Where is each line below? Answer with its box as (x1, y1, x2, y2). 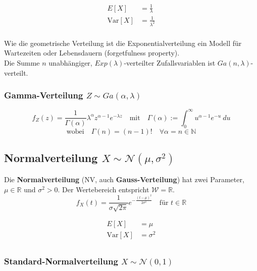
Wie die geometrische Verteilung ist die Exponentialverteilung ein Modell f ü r (4, 37, 242, 48)
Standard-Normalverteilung (4, 254, 118, 267)
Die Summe (4, 58, 40, 68)
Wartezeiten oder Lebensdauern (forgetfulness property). (4, 47, 180, 58)
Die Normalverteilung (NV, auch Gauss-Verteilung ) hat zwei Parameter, (4, 174, 244, 185)
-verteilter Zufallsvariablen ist (124, 58, 216, 68)
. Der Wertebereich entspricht (58, 184, 149, 194)
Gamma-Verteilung (4, 89, 83, 101)
